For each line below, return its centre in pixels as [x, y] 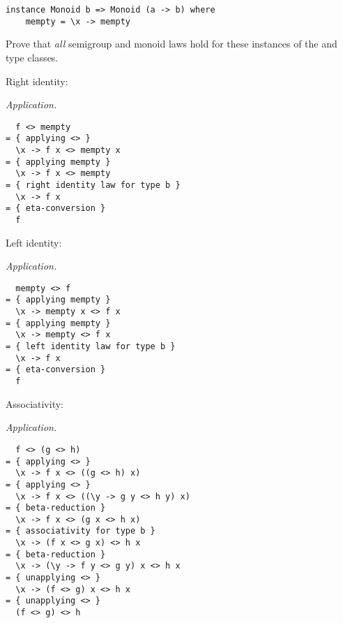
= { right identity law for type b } [93, 185]
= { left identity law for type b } [91, 347]
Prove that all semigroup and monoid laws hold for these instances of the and [171, 44]
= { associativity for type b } [81, 531]
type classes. [32, 57]
